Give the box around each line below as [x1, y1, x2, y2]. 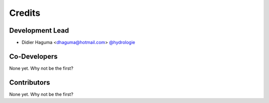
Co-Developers [9, 52, 58, 60]
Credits [9, 7, 41, 18]
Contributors [9, 78, 50, 87]
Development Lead [9, 26, 69, 35]
